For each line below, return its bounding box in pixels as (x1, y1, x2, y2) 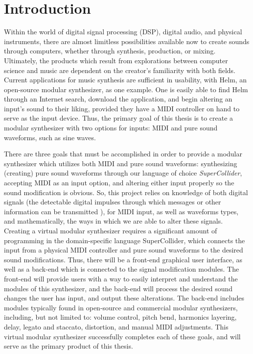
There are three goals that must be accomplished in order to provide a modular (4, 149, 242, 159)
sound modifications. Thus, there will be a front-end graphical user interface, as (4, 254, 243, 264)
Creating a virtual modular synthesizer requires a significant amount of (4, 226, 217, 235)
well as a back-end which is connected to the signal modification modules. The (4, 264, 239, 274)
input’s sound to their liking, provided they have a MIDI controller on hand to (4, 103, 240, 113)
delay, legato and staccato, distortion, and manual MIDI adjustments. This (4, 321, 229, 331)
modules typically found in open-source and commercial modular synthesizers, (4, 302, 238, 312)
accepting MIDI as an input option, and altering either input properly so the (4, 177, 234, 188)
